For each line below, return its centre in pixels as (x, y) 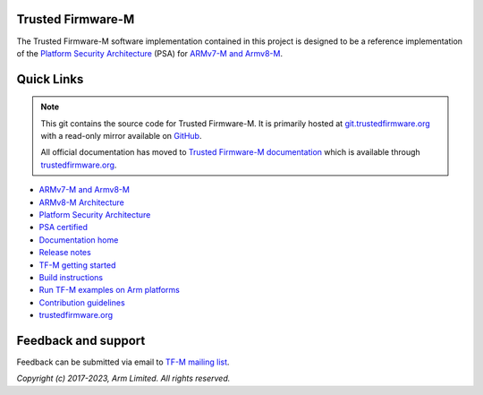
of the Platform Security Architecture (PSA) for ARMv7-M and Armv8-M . (150, 53)
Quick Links (50, 79)
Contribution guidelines (82, 302)
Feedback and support (81, 340)
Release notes (65, 253)
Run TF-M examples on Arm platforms (110, 290)
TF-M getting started (77, 265)
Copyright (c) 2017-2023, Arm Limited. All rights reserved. (123, 378)
